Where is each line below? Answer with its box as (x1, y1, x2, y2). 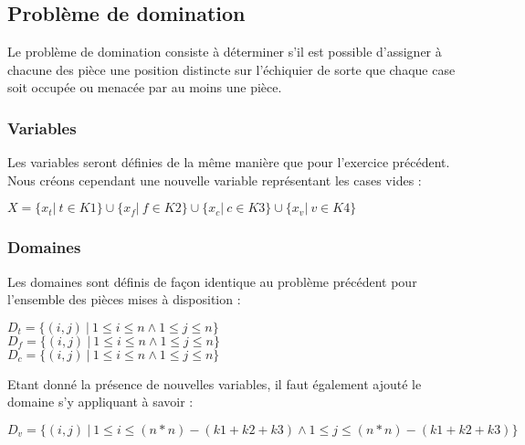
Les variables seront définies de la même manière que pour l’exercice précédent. (7, 153, 450, 172)
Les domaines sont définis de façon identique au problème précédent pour (7, 271, 417, 291)
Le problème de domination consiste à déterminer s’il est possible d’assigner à (7, 42, 442, 61)
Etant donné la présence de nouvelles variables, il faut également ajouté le (7, 374, 422, 393)
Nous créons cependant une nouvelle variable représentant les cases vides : (7, 170, 422, 189)
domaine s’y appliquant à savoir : (7, 392, 194, 411)
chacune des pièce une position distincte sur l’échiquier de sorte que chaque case (7, 59, 456, 79)
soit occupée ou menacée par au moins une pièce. (7, 78, 282, 97)
